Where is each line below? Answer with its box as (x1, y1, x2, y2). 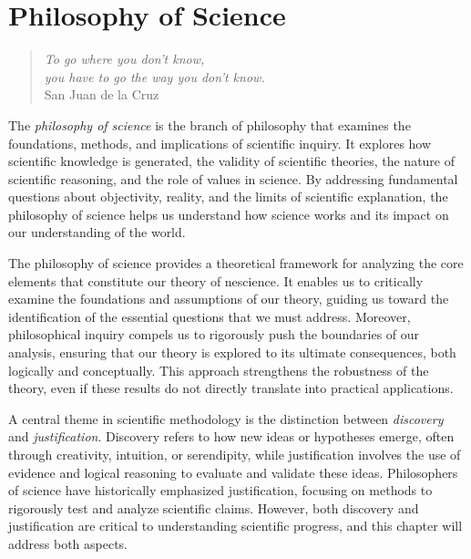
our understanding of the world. (8, 223, 186, 242)
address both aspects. (8, 533, 128, 553)
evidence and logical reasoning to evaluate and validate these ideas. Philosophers (8, 462, 458, 481)
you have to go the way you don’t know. (44, 67, 265, 86)
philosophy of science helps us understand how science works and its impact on (8, 204, 449, 223)
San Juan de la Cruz (44, 85, 159, 104)
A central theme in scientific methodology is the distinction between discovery (8, 409, 444, 428)
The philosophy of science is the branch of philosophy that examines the (8, 115, 411, 134)
